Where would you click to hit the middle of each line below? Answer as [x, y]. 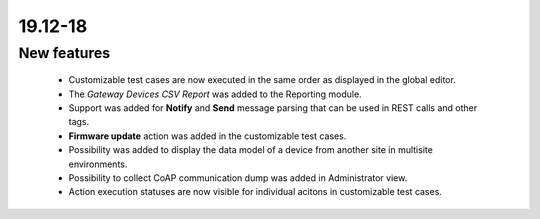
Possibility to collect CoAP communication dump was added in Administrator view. [238, 177]
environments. [98, 164]
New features [64, 53]
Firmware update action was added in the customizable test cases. [207, 136]
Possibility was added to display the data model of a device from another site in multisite [251, 150]
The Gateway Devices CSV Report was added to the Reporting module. [215, 94]
